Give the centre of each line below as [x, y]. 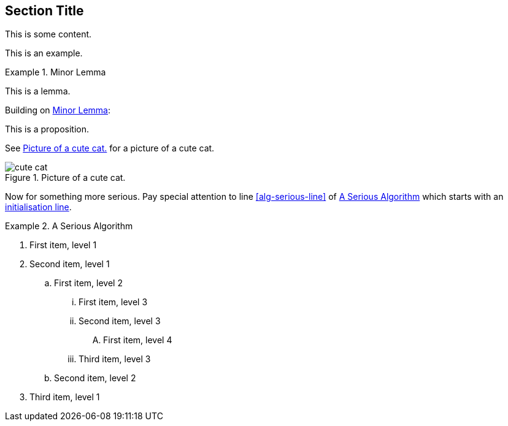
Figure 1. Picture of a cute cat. [65, 178]
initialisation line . [38, 207]
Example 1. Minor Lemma [56, 72]
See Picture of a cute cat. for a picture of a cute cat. [110, 148]
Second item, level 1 [70, 264]
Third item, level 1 [65, 397]
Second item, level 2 [95, 378]
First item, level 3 [113, 302]
